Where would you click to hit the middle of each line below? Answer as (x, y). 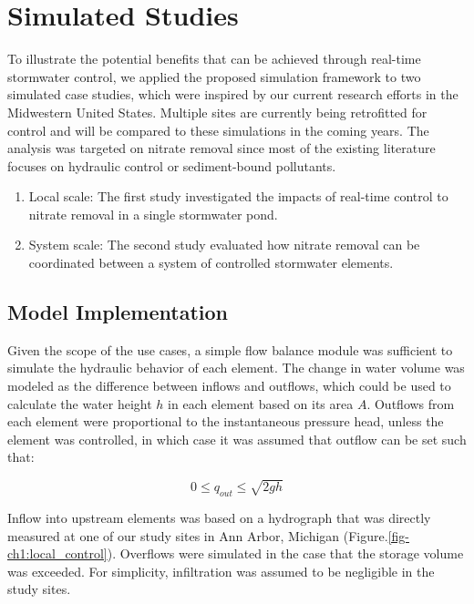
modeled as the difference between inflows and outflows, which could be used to (229, 386)
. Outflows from (411, 403)
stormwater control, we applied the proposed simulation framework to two (214, 76)
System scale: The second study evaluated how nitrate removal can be (224, 245)
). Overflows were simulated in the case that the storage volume (285, 553)
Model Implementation (118, 312)
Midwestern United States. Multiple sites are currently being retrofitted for (217, 112)
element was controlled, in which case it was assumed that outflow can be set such (237, 439)
